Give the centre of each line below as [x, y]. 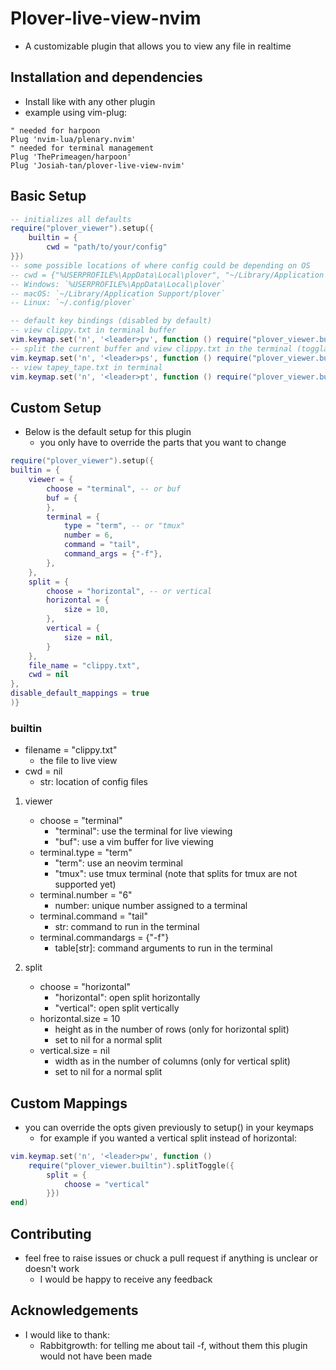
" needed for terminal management [82, 148]
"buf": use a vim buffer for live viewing [134, 842]
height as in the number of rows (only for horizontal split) [172, 1029]
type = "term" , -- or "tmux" [124, 526]
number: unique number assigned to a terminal [151, 906]
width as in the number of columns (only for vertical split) [172, 1061]
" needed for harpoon [55, 130]
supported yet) [85, 884]
